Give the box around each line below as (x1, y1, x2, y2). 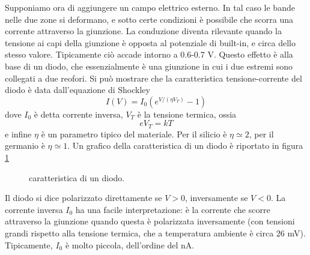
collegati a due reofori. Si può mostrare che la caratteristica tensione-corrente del (5, 71, 302, 84)
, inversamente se (185, 191, 248, 204)
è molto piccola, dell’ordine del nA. (65, 238, 195, 251)
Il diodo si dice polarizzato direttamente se (5, 191, 162, 204)
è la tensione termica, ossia (137, 107, 237, 120)
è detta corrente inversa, (34, 107, 123, 120)
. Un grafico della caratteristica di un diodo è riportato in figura (67, 139, 303, 152)
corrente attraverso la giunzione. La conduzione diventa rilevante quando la (5, 25, 282, 37)
